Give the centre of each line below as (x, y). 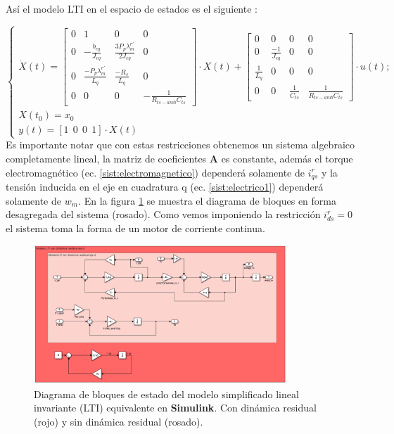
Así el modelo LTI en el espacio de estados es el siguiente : (132, 8)
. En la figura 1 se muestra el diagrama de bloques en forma (207, 200)
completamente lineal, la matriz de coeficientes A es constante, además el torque (179, 158)
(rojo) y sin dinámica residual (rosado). (119, 421)
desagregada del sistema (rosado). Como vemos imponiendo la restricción (163, 214)
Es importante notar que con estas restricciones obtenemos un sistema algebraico (180, 145)
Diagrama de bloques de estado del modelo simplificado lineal (166, 394)
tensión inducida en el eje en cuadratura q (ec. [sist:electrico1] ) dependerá (165, 186)
